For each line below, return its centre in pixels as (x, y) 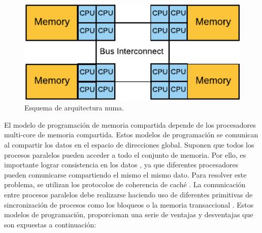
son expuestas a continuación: (50, 224)
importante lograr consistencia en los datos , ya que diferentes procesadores (121, 165)
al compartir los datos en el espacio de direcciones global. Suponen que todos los (129, 144)
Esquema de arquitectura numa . (74, 108)
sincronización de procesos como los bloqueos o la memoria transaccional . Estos (129, 204)
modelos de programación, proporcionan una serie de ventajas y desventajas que (129, 214)
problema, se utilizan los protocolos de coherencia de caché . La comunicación (125, 184)
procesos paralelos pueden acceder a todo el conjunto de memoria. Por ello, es (125, 154)
